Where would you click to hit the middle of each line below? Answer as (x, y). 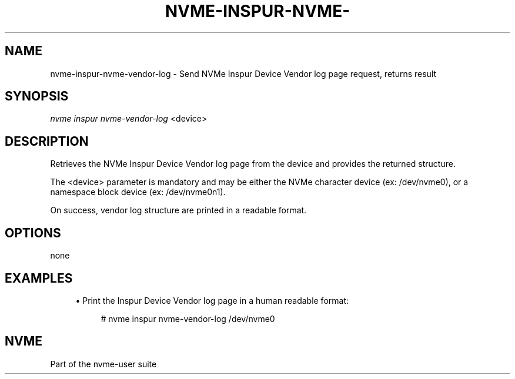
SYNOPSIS (37, 96)
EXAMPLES (39, 278)
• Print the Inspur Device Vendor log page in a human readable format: (212, 300)
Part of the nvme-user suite (103, 364)
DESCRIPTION (47, 141)
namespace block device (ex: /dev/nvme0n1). (138, 192)
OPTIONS (33, 233)
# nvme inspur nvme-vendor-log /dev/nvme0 (188, 318)
